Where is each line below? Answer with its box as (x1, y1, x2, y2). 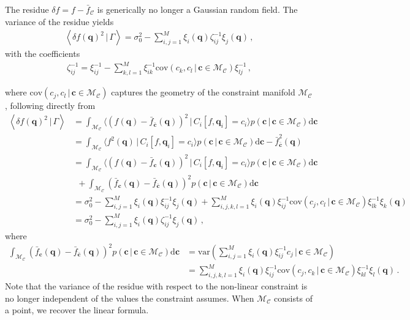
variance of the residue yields (5, 15, 114, 28)
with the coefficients (5, 47, 80, 60)
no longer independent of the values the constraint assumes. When (5, 291, 254, 304)
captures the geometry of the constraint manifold (111, 86, 295, 99)
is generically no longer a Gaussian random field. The (97, 3, 298, 15)
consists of (274, 291, 313, 304)
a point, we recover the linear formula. (5, 303, 149, 316)
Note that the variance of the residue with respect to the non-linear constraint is (5, 280, 308, 292)
